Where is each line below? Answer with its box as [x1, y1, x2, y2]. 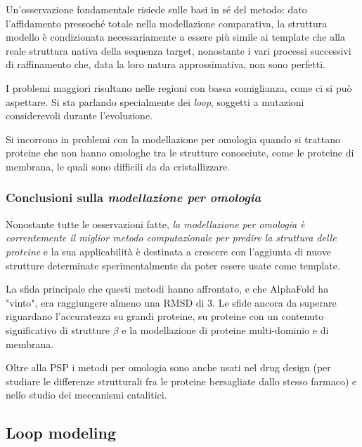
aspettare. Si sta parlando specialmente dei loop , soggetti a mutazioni [6, 94, 304, 109]
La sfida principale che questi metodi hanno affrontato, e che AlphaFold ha [6, 281, 329, 296]
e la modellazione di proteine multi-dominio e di [122, 322, 329, 337]
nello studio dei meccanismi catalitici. [6, 387, 167, 402]
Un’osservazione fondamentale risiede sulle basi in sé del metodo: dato [6, 2, 307, 16]
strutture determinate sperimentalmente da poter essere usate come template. [6, 258, 340, 272]
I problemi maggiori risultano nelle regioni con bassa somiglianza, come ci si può [6, 80, 352, 95]
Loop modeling [6, 422, 117, 443]
